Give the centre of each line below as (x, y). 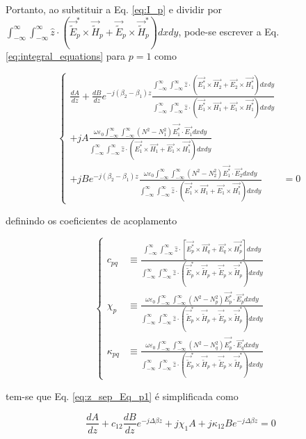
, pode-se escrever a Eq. (229, 31)
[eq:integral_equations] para (66, 55)
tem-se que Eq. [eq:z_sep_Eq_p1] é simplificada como (122, 396)
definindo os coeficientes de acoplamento (91, 220)
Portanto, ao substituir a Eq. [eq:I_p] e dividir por (114, 9)
